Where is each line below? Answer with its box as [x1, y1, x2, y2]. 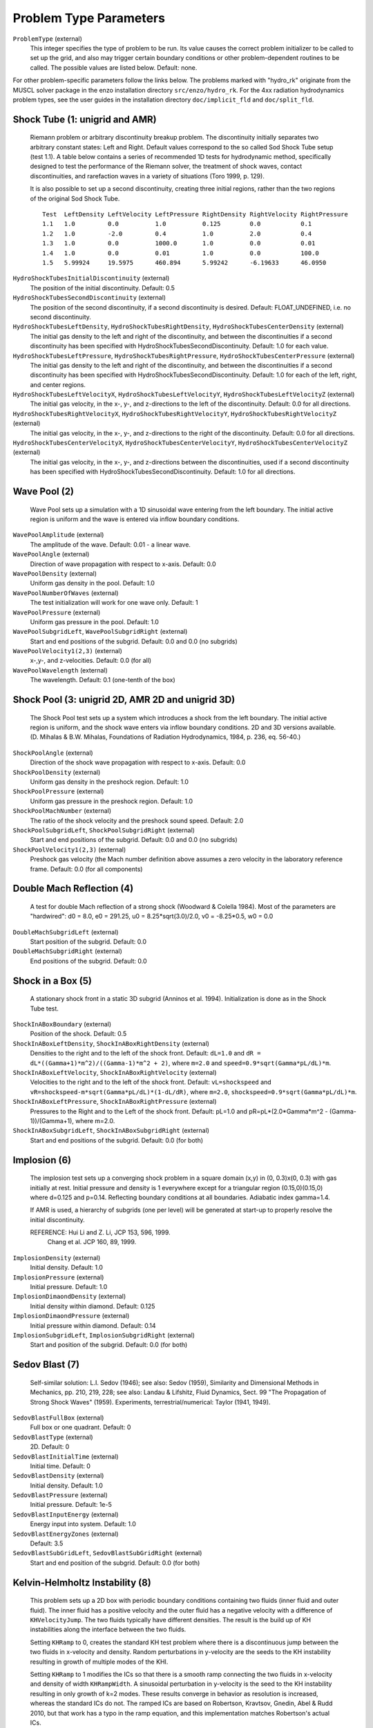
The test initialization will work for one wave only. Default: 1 [30, 599, 198, 607]
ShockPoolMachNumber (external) [12, 807, 112, 815]
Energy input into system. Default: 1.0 [30, 1520, 136, 1528]
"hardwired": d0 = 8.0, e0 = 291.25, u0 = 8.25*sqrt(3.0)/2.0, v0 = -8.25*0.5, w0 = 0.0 [30, 912, 274, 921]
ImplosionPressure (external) [12, 1272, 104, 1281]
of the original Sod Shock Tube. [30, 194, 120, 203]
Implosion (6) [12, 1154, 72, 1166]
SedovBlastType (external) [12, 1433, 93, 1441]
